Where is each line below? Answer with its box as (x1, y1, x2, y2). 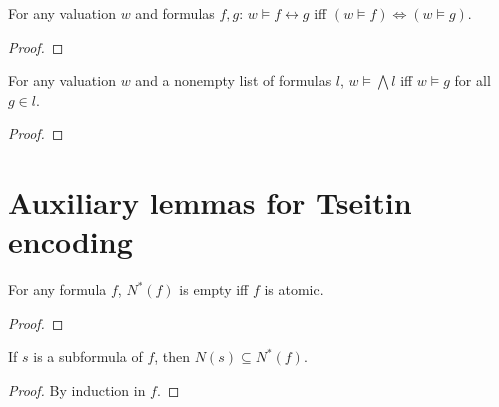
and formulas (135, 3, 215, 23)
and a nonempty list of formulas (135, 70, 332, 91)
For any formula (8, 279, 107, 300)
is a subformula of (33, 346, 143, 367)
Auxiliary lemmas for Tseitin (8, 182, 412, 223)
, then (154, 346, 191, 367)
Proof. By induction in (8, 380, 146, 401)
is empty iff (179, 279, 249, 300)
